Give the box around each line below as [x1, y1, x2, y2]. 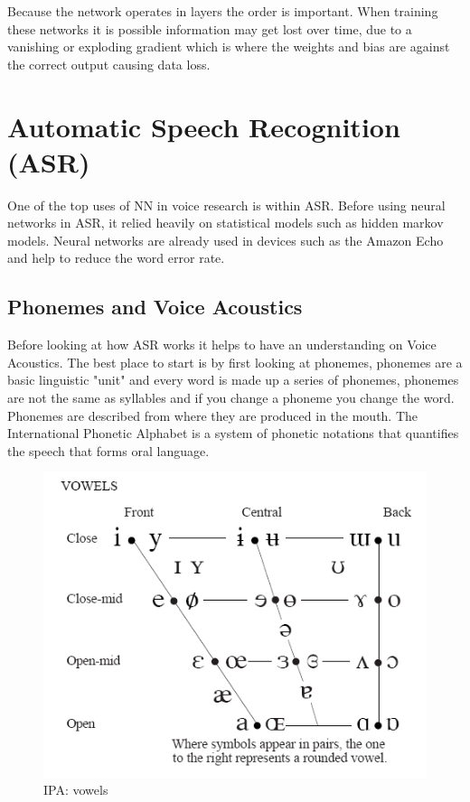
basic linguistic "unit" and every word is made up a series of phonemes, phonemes [7, 370, 459, 389]
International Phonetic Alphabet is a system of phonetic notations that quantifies [7, 424, 459, 443]
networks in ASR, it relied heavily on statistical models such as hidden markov [7, 213, 444, 232]
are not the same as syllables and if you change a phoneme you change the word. [7, 388, 455, 407]
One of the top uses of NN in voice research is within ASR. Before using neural [7, 195, 446, 214]
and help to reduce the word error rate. [7, 248, 225, 267]
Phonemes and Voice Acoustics [7, 293, 303, 321]
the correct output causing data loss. [7, 54, 211, 73]
